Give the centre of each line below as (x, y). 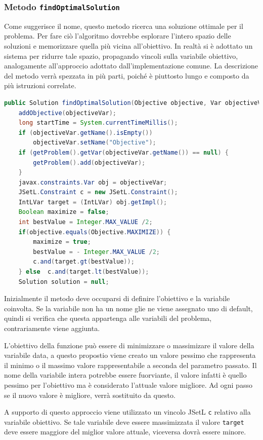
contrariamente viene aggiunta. (52, 328)
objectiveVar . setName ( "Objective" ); (95, 143)
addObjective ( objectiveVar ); (67, 113)
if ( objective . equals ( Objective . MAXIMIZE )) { (95, 232)
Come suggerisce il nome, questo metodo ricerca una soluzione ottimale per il (124, 26)
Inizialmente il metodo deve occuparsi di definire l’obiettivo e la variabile (117, 298)
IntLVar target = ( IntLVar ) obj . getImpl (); (93, 202)
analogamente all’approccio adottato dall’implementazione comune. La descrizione (131, 66)
